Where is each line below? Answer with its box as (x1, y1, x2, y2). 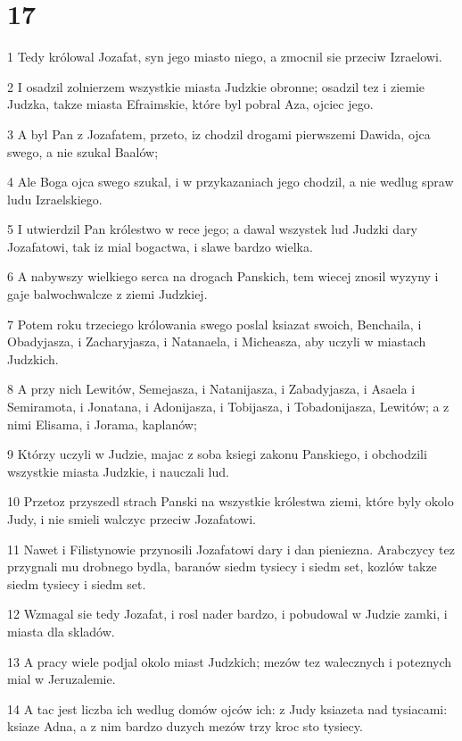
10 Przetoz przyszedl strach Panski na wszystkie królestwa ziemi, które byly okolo (7, 492, 454, 511)
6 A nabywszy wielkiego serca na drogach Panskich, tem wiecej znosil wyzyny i (7, 267, 439, 286)
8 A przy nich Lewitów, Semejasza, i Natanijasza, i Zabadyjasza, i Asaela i (7, 379, 416, 398)
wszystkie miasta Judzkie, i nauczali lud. (7, 462, 229, 480)
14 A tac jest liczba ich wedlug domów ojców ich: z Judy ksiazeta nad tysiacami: (7, 699, 448, 718)
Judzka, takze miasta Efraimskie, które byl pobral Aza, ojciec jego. (7, 95, 374, 113)
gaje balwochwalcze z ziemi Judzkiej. (7, 285, 208, 304)
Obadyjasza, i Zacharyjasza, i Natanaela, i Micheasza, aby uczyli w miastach (7, 332, 426, 351)
